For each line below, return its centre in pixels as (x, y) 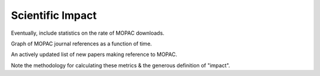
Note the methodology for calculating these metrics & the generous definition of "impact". (121, 65)
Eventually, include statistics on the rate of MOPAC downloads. (88, 33)
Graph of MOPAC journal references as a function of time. (81, 44)
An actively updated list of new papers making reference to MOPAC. (94, 54)
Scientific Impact (54, 15)
